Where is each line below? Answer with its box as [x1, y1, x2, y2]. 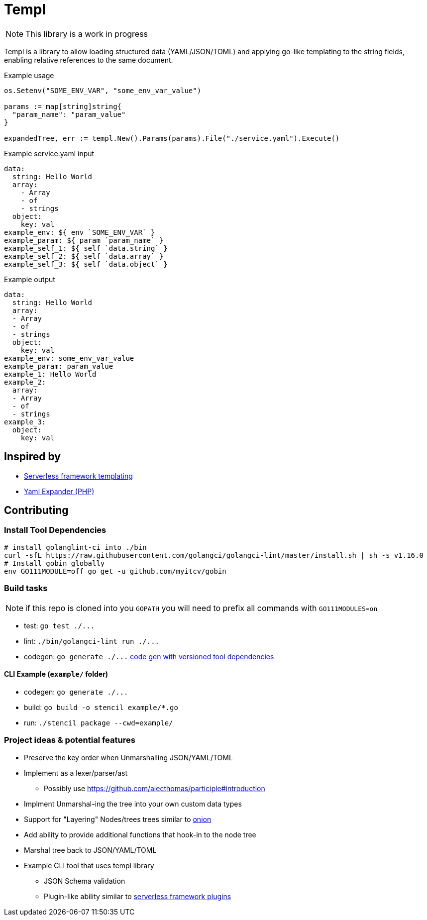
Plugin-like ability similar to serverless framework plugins [44, 892, 231, 901]
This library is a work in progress [25, 28, 148, 39]
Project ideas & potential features [4, 735, 135, 745]
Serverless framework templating [24, 471, 133, 480]
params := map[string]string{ [4, 102, 122, 110]
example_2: [4, 378, 46, 386]
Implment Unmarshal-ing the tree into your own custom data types [24, 799, 242, 808]
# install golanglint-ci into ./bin [4, 543, 147, 551]
